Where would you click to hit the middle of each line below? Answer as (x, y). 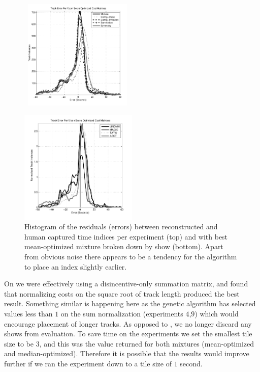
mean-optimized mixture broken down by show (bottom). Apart (124, 246)
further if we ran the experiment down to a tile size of (88, 363)
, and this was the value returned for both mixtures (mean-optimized (147, 343)
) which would (217, 314)
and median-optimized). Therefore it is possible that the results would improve (127, 353)
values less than (28, 314)
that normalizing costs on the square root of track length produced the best (122, 293)
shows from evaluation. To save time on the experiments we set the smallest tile (128, 334)
